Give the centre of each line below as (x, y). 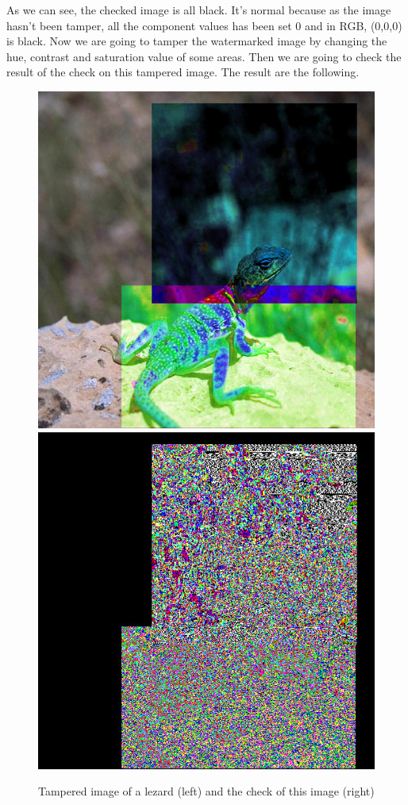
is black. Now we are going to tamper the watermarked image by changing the (197, 41)
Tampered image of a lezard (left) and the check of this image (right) (206, 791)
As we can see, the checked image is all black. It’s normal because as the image (199, 10)
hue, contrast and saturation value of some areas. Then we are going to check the (204, 56)
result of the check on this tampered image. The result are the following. (183, 72)
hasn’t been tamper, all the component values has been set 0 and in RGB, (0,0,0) (204, 25)
